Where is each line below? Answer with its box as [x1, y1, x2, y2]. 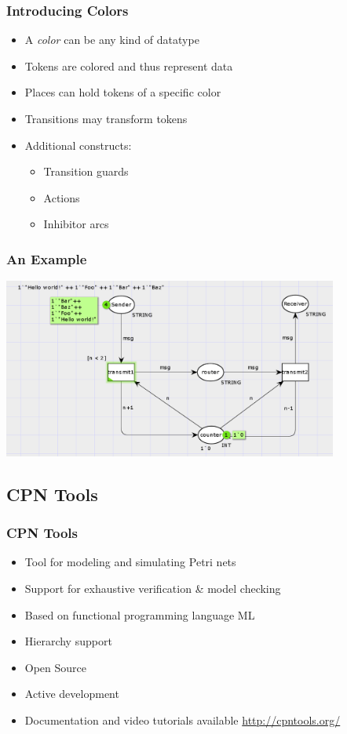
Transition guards [43, 163, 129, 180]
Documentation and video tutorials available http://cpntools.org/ [24, 712, 341, 729]
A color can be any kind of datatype [24, 31, 199, 48]
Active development [24, 685, 119, 702]
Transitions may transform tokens [24, 111, 188, 126]
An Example [6, 249, 87, 268]
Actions [43, 189, 80, 205]
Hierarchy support [24, 633, 112, 649]
